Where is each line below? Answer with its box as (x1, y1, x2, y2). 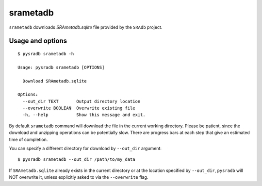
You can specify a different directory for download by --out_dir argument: (9, 146, 162, 152)
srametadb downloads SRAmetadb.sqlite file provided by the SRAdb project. (9, 24, 163, 30)
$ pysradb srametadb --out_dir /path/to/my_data (17, 157, 135, 162)
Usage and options (9, 37, 67, 45)
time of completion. (9, 136, 48, 142)
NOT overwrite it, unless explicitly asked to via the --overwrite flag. (9, 174, 148, 180)
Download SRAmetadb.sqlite (22, 78, 87, 84)
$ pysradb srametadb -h (17, 51, 74, 56)
